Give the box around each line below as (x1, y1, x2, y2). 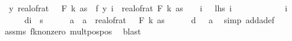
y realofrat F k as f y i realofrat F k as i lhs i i (8, 2, 288, 14)
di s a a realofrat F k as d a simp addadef (24, 13, 275, 26)
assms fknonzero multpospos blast (4, 25, 141, 37)
